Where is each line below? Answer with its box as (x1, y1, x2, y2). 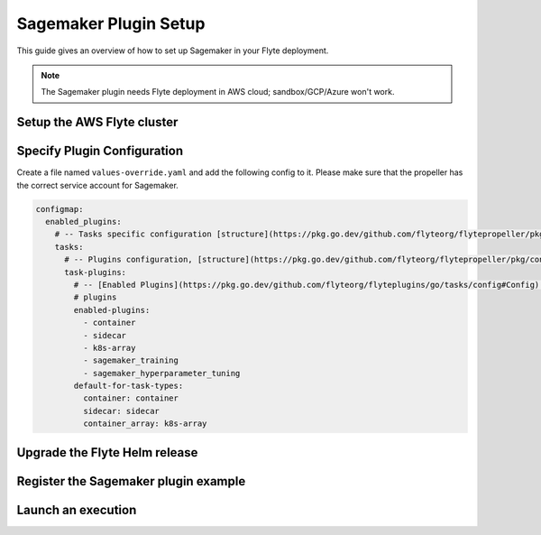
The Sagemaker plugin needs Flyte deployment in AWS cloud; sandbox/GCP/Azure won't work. (41, 87, 395, 97)
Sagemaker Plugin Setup (16, 14, 206, 33)
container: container (82, 393, 179, 403)
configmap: (35, 204, 84, 214)
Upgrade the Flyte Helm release (16, 445, 198, 460)
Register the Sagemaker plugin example (16, 474, 246, 489)
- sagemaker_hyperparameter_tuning (82, 368, 241, 378)
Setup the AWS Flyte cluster (16, 115, 179, 130)
